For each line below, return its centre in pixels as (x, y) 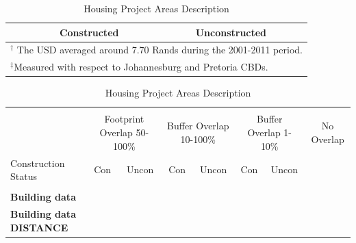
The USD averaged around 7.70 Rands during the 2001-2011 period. (160, 50)
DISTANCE (39, 227)
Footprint (124, 119)
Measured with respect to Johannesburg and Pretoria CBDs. (141, 67)
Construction (38, 163)
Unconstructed (231, 32)
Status (24, 176)
